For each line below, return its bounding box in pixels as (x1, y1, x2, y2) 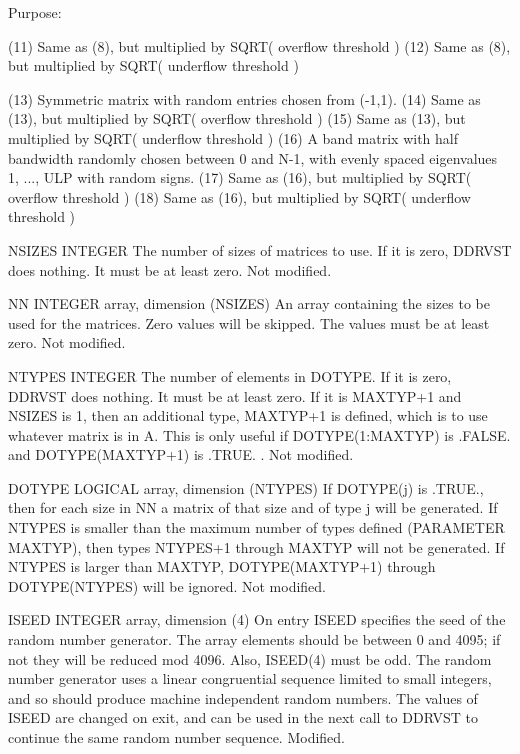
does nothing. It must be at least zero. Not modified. (8, 259, 332, 280)
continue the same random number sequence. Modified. (8, 727, 346, 747)
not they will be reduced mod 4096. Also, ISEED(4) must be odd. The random (8, 648, 492, 669)
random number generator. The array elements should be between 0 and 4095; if (8, 629, 501, 650)
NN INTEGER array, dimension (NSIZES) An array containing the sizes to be (8, 293, 490, 314)
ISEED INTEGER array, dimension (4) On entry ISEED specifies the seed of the (8, 609, 506, 630)
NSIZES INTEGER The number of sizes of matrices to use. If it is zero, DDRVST (8, 239, 512, 260)
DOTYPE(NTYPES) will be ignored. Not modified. (8, 575, 327, 596)
